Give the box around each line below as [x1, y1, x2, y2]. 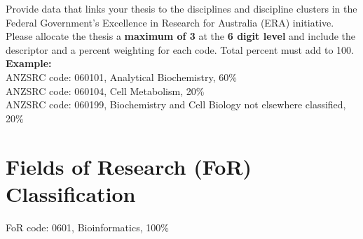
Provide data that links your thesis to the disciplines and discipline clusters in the [6, 1, 357, 15]
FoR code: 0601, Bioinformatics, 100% [6, 219, 169, 234]
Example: [6, 56, 52, 71]
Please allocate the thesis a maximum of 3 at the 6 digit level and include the [6, 29, 355, 43]
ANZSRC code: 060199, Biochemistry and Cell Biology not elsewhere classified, [6, 97, 346, 112]
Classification [6, 179, 136, 208]
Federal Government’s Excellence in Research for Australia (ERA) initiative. [6, 15, 334, 29]
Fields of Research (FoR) [6, 152, 252, 180]
